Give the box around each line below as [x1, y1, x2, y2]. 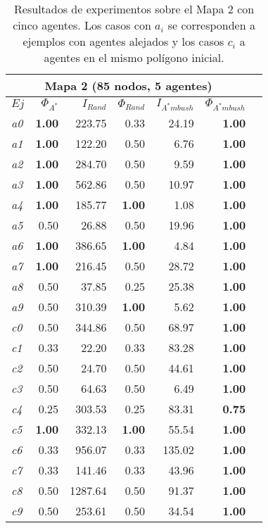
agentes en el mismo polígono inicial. [44, 49, 224, 65]
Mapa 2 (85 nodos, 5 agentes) [44, 77, 212, 94]
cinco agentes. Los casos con [13, 17, 151, 33]
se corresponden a [167, 17, 255, 33]
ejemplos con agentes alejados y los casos [23, 33, 224, 49]
